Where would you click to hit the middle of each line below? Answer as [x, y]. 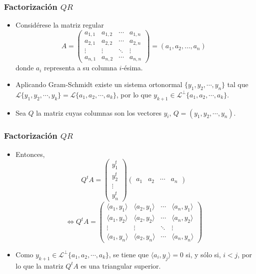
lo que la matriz [39, 265]
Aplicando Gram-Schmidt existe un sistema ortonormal [99, 84]
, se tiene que [129, 254]
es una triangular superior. [121, 265]
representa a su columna [80, 68]
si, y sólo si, [203, 254]
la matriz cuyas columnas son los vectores [99, 112]
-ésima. [132, 68]
